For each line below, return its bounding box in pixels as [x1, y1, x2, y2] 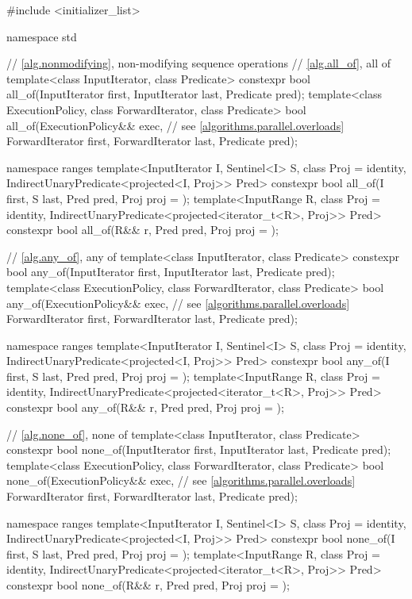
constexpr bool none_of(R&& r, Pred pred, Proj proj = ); [6, 577, 290, 593]
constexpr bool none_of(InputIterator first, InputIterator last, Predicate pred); [6, 441, 391, 458]
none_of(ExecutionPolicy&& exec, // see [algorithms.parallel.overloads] [6, 472, 356, 489]
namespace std [6, 28, 77, 44]
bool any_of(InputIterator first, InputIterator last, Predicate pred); [6, 263, 335, 280]
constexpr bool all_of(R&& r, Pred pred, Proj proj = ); [6, 221, 279, 238]
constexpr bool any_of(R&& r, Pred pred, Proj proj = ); [6, 399, 284, 416]
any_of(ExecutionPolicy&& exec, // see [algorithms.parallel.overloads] [6, 294, 350, 311]
